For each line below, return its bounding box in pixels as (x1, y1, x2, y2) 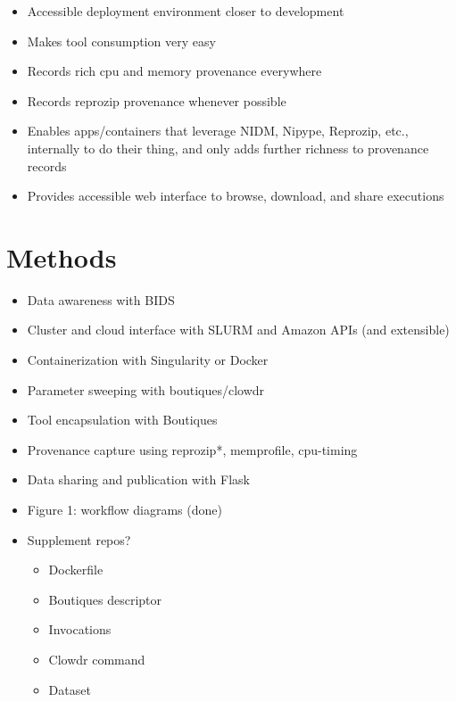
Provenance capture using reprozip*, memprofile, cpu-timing (27, 440, 358, 458)
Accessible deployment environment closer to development (27, 2, 344, 20)
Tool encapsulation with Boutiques (27, 410, 218, 429)
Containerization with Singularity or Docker (27, 351, 269, 369)
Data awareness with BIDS (27, 290, 175, 309)
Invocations (48, 620, 112, 639)
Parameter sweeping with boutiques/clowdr (27, 380, 265, 399)
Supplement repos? (27, 530, 131, 549)
